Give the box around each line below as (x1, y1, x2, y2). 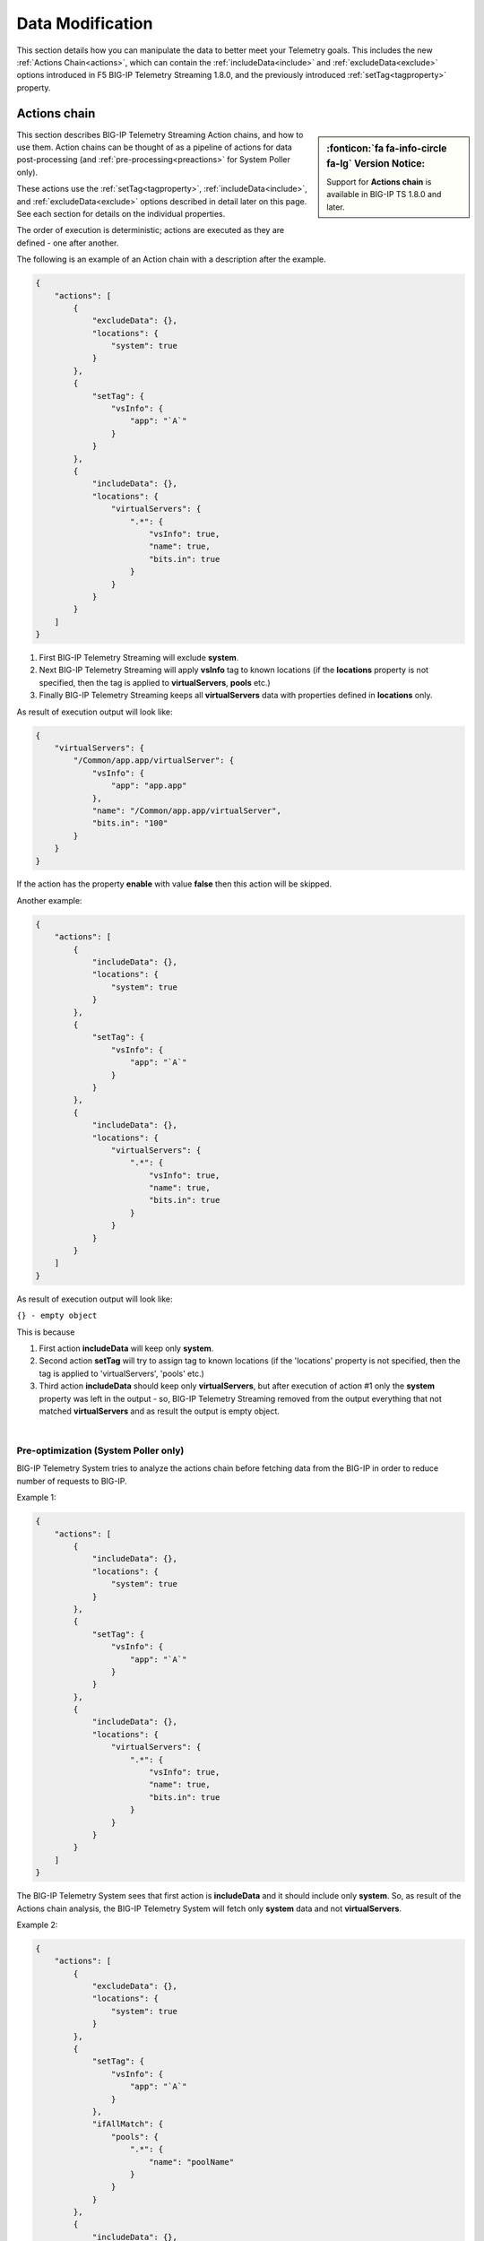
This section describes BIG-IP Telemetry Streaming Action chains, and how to (16, 129, 304, 140)
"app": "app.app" (110, 781, 187, 791)
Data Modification (16, 13, 153, 33)
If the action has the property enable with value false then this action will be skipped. (16, 878, 332, 889)
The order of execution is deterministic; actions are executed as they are (16, 225, 285, 236)
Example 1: (16, 1493, 56, 1503)
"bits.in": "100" (91, 818, 169, 828)
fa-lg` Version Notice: (326, 157, 426, 169)
